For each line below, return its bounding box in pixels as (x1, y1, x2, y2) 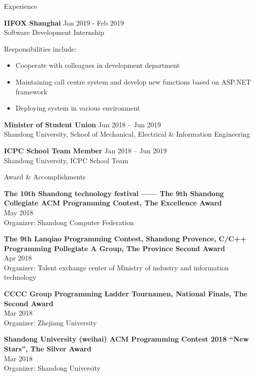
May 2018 (4, 207, 33, 217)
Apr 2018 (4, 253, 32, 263)
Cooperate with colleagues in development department (15, 60, 180, 70)
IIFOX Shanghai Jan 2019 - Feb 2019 (4, 17, 124, 28)
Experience (4, 1, 37, 11)
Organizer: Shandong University (4, 363, 100, 373)
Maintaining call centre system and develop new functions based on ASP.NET (15, 76, 252, 87)
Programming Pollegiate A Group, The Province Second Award (4, 243, 225, 253)
